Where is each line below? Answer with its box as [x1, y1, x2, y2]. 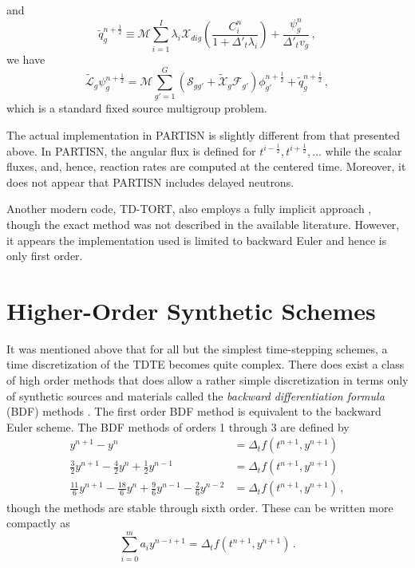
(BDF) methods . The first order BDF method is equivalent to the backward [6, 403, 381, 420]
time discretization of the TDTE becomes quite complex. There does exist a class [6, 356, 405, 373]
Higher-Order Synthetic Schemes [6, 294, 376, 326]
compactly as [6, 515, 70, 531]
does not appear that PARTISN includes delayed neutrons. [6, 173, 294, 190]
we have [6, 50, 45, 67]
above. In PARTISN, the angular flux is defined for [6, 142, 256, 159]
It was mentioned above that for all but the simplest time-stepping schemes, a [6, 340, 388, 357]
